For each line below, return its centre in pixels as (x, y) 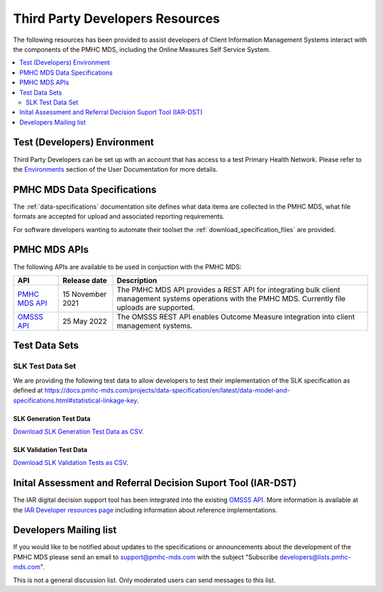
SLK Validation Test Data (50, 449)
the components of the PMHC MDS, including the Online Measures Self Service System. (142, 49)
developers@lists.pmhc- (315, 557)
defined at (28, 390)
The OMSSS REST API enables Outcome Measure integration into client (236, 317)
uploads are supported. (156, 307)
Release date (85, 280)
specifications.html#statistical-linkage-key (75, 400)
